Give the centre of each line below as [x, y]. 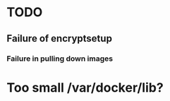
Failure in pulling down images [60, 59]
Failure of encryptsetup [59, 38]
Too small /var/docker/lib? [85, 87]
